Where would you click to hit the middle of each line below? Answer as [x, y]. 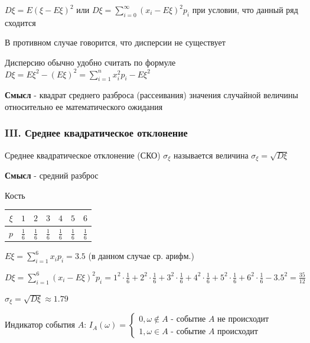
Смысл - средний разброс [52, 175]
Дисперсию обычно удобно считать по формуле [90, 62]
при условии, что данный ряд [245, 9]
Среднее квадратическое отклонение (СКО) [83, 155]
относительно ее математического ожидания [84, 106]
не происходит [243, 320]
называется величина [211, 155]
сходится [20, 22]
